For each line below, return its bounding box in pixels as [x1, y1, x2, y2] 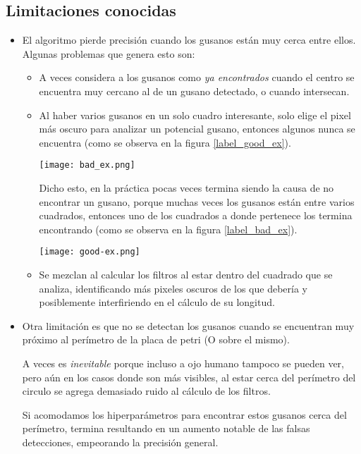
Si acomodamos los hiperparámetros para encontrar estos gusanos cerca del [22, 407, 347, 422]
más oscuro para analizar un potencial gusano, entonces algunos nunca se [39, 121, 355, 136]
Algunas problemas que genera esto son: [22, 46, 195, 61]
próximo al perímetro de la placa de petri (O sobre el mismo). [22, 332, 290, 347]
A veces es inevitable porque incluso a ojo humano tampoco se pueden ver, [22, 356, 344, 371]
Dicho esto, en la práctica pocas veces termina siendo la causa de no [39, 180, 334, 195]
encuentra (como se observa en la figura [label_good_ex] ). [39, 135, 291, 149]
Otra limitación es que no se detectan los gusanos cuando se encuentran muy [22, 318, 355, 333]
